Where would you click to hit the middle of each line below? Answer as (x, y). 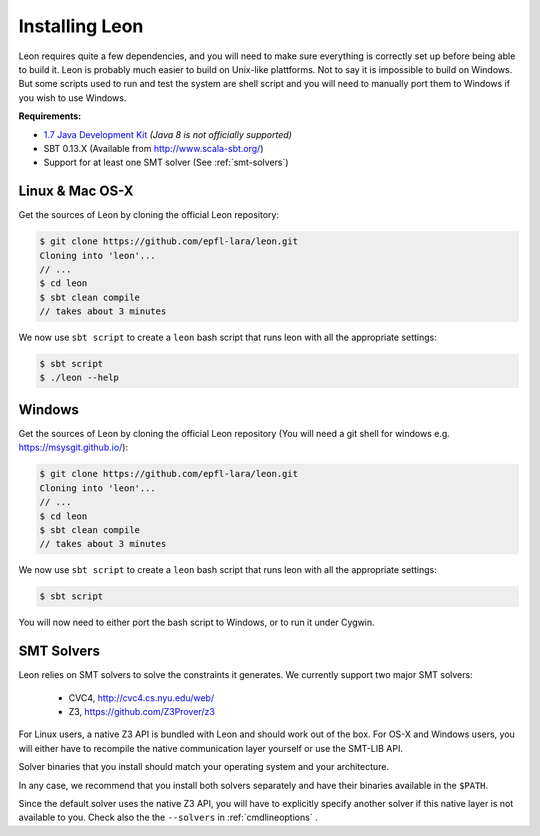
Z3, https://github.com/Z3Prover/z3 (141, 711)
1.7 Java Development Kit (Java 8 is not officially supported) (167, 134)
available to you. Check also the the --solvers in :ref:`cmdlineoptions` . (168, 817)
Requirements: (50, 116)
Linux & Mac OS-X (76, 191)
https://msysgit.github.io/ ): (73, 447)
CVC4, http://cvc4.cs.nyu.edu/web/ (141, 697)
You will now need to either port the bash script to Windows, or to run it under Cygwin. (196, 622)
